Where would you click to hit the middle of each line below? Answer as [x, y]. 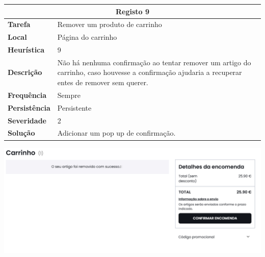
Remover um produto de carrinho [110, 24]
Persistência [29, 107]
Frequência [27, 95]
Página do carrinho [87, 37]
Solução [21, 133]
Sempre [69, 95]
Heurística [26, 50]
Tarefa [19, 24]
